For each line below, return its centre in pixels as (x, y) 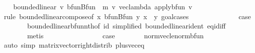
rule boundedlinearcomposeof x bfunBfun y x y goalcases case (127, 16)
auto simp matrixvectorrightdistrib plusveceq (74, 45)
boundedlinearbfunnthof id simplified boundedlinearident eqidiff (126, 26)
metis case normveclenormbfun (115, 35)
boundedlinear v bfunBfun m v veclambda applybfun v (103, 6)
